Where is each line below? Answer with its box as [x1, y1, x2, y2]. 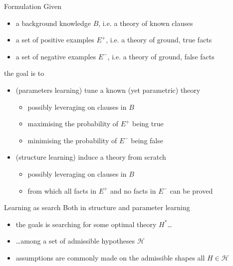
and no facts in [110, 185, 156, 196]
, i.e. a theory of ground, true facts [106, 34, 212, 45]
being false [131, 135, 163, 145]
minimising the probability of [27, 135, 117, 145]
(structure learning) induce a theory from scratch [15, 152, 166, 162]
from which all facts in [27, 185, 96, 196]
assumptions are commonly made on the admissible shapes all [15, 252, 205, 263]
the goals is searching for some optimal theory [15, 219, 157, 229]
